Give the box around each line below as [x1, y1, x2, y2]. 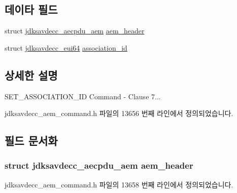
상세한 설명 [5, 67, 58, 83]
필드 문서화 [5, 133, 58, 148]
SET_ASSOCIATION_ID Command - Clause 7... [5, 91, 161, 101]
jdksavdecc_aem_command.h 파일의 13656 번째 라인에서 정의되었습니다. [5, 108, 233, 119]
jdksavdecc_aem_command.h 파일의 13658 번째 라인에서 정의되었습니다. [5, 179, 233, 189]
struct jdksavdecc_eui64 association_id [5, 42, 127, 53]
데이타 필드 [5, 2, 58, 17]
